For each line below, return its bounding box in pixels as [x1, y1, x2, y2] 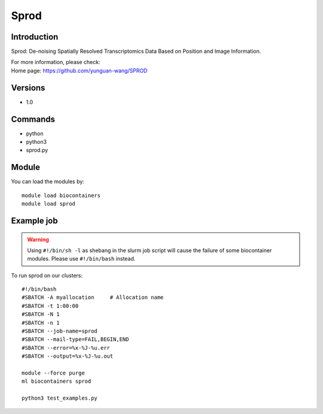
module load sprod [22, 201, 76, 207]
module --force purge [22, 370, 85, 376]
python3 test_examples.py [22, 395, 98, 401]
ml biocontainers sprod [22, 378, 92, 385]
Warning [27, 235, 49, 243]
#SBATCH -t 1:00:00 [22, 303, 79, 309]
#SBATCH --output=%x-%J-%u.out [22, 353, 114, 359]
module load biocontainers [22, 192, 101, 199]
